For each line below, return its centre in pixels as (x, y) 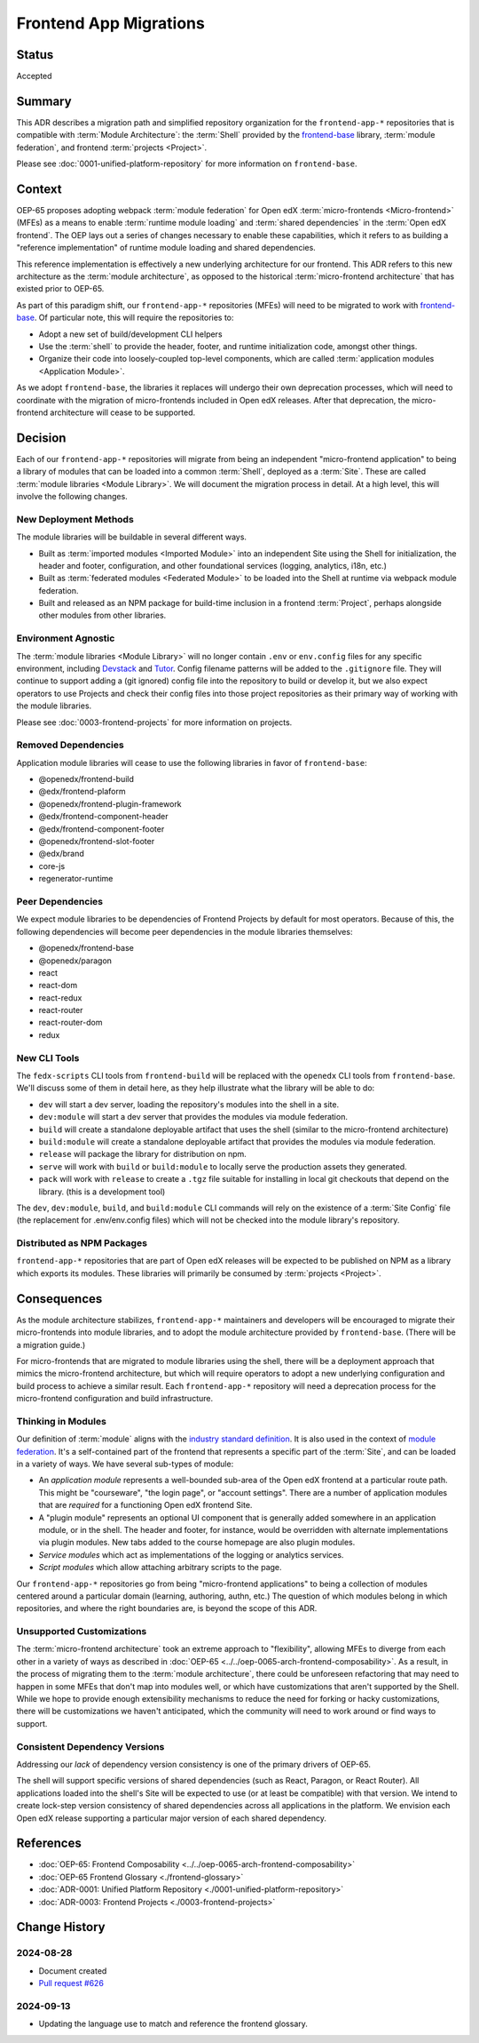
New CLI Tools (48, 1057)
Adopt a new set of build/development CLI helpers (130, 334)
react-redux (60, 998)
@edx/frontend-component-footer (102, 829)
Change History (61, 1927)
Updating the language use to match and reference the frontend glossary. (173, 2024)
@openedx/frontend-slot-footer (97, 842)
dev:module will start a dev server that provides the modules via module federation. (193, 1117)
